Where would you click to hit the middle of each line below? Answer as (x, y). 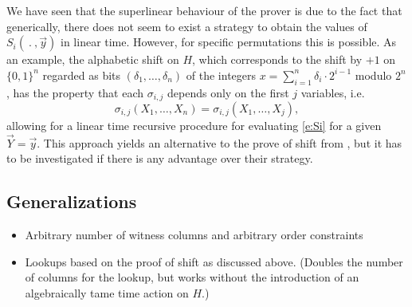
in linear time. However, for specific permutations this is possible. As (229, 42)
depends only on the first (228, 92)
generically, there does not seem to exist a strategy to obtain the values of (187, 26)
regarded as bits (82, 75)
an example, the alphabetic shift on (93, 59)
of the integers (221, 75)
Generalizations (72, 201)
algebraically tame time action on (107, 293)
